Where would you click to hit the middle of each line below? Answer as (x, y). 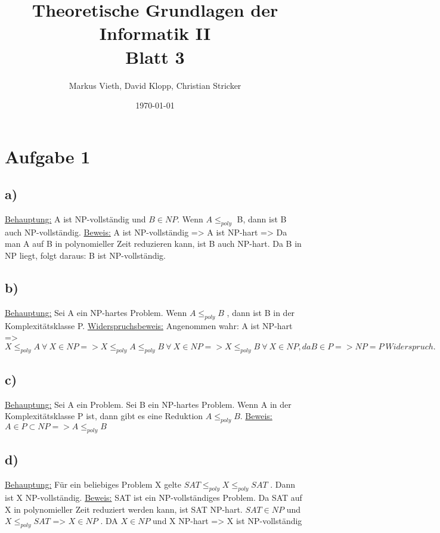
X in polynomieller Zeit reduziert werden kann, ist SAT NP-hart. (124, 509)
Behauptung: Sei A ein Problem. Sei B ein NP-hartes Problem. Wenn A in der (148, 404)
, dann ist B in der (261, 312)
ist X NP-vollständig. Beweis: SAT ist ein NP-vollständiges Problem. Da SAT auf (154, 498)
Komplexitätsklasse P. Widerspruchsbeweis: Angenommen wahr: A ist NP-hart (149, 325)
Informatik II (155, 33)
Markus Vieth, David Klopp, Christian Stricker (155, 85)
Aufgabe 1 (48, 156)
